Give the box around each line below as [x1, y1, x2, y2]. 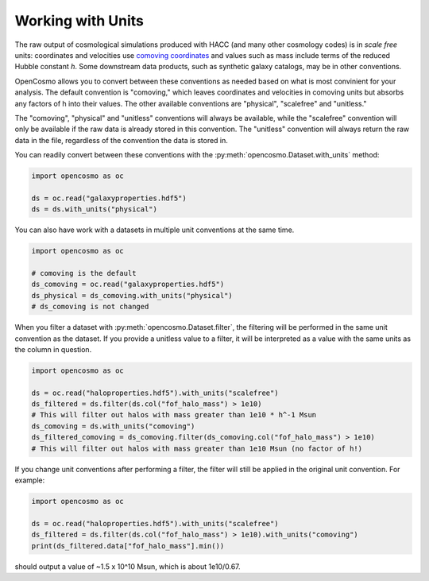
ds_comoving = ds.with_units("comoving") [31, 421, 195, 431]
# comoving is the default [31, 269, 137, 277]
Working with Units [14, 12, 145, 29]
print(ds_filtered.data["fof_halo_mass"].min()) [31, 541, 225, 550]
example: [14, 475, 45, 485]
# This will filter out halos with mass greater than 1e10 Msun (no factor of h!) [31, 443, 363, 453]
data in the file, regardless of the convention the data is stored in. [14, 135, 228, 145]
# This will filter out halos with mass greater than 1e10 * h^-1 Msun [31, 410, 317, 420]
